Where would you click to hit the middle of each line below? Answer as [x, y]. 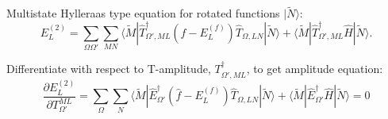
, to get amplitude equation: [315, 69]
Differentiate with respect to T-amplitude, [109, 69]
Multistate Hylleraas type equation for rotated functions [143, 13]
